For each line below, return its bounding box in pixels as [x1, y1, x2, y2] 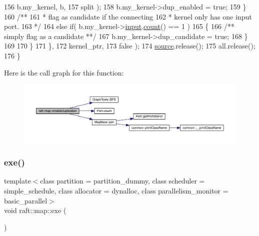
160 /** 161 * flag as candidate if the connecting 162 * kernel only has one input [4, 11, 252, 21]
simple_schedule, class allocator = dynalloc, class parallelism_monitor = [4, 185, 228, 195]
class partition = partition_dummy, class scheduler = [40, 175, 205, 186]
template [4, 175, 31, 186]
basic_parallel [4, 195, 47, 205]
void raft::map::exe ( [4, 205, 66, 215]
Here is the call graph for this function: [4, 67, 124, 77]
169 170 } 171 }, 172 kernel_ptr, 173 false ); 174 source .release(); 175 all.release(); [4, 40, 255, 51]
